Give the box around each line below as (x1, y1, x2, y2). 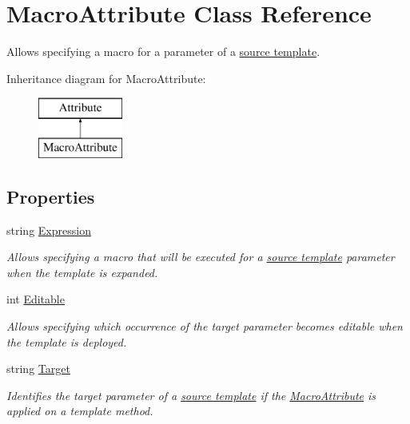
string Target (6, 360, 70, 377)
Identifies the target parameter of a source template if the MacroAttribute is (6, 386, 376, 403)
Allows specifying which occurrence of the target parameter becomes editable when (6, 318, 403, 335)
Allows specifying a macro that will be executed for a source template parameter (6, 248, 395, 265)
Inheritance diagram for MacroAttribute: (6, 69, 206, 86)
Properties (6, 184, 95, 208)
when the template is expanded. (6, 264, 158, 280)
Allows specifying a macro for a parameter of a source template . (6, 43, 320, 60)
